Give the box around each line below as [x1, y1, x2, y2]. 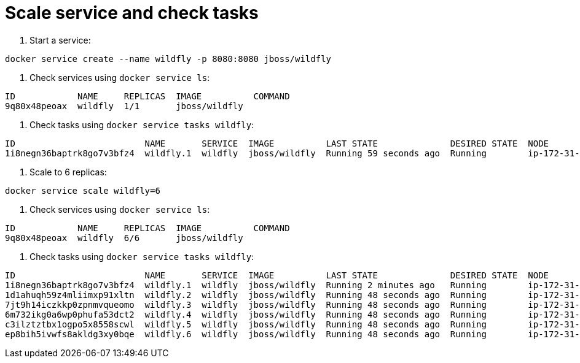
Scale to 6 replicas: [29, 166, 107, 177]
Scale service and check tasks [5, 2, 259, 23]
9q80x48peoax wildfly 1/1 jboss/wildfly [5, 101, 243, 111]
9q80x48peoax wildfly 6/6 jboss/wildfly [5, 232, 243, 243]
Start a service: [29, 34, 91, 45]
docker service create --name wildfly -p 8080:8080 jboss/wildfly [5, 53, 332, 64]
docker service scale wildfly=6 [5, 185, 160, 196]
